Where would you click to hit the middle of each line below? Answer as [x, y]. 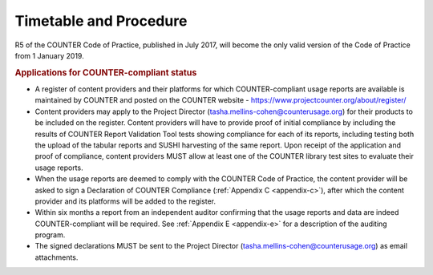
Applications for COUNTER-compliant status [106, 72]
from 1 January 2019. [49, 55]
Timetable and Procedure [101, 21]
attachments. [57, 257]
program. [50, 235]
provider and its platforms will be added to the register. [125, 201]
